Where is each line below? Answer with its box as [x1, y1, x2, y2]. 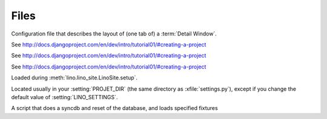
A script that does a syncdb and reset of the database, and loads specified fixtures [11, 105, 218, 112]
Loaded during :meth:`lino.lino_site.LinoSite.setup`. [11, 74, 138, 81]
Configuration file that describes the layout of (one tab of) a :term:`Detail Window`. [11, 30, 217, 37]
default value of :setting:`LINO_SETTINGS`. [11, 93, 118, 100]
